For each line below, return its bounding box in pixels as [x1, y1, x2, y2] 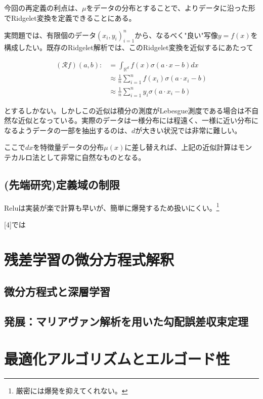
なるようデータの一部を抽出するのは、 [4, 125, 131, 135]
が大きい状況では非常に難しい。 [135, 125, 242, 135]
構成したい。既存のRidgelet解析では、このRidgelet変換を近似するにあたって [4, 42, 253, 53]
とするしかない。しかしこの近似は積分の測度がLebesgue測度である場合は [4, 105, 245, 115]
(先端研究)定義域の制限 [4, 176, 120, 192]
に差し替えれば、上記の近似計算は [124, 142, 238, 152]
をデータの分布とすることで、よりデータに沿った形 [86, 3, 255, 13]
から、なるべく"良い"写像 [135, 29, 218, 40]
